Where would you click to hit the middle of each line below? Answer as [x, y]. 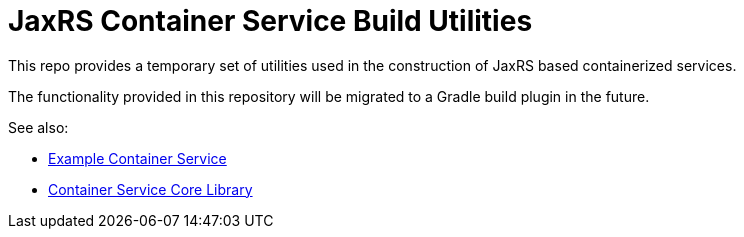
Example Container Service [137, 158]
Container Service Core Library [150, 189]
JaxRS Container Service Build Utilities [270, 21]
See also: [38, 127]
